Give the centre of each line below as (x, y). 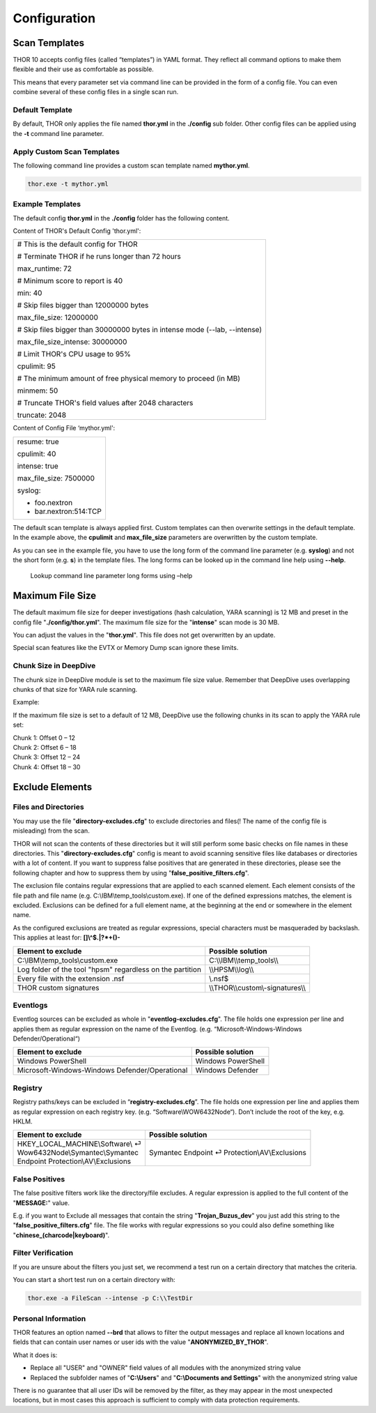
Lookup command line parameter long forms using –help (111, 576)
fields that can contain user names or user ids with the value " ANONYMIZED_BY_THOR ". (141, 1342)
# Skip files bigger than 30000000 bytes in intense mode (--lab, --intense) (140, 330)
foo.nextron (54, 502)
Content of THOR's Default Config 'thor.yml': (77, 231)
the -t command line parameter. (58, 133)
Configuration (54, 18)
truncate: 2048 (41, 415)
